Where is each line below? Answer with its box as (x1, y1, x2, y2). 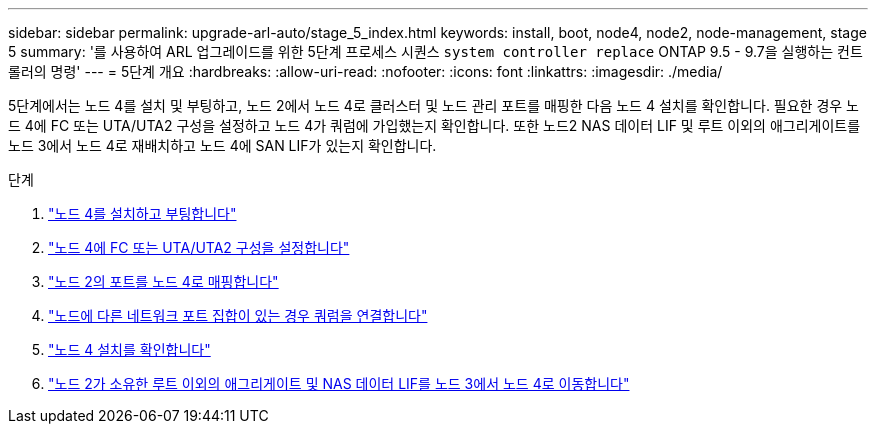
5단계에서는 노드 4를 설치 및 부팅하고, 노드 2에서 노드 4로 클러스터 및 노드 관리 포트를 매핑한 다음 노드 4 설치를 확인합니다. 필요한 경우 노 (8, 97, 860, 114)
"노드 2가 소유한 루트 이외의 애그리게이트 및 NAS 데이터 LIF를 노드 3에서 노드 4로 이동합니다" (48, 375, 630, 392)
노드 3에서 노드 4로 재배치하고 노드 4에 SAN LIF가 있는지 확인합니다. (8, 137, 437, 154)
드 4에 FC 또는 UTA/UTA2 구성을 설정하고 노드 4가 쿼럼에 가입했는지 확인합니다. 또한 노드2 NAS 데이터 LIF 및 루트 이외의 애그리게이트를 (8, 117, 861, 134)
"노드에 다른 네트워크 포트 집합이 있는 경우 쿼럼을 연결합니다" (48, 307, 428, 324)
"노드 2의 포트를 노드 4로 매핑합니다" (48, 273, 279, 290)
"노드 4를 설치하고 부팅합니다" (48, 205, 237, 222)
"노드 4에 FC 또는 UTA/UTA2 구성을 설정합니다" (48, 239, 350, 256)
